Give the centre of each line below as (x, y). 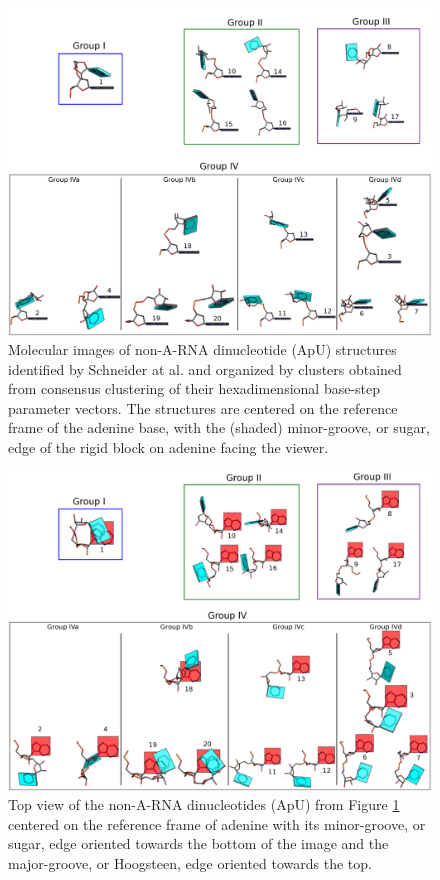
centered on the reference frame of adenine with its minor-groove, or (217, 823)
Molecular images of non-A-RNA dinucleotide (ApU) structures (202, 349)
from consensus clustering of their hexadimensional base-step (194, 388)
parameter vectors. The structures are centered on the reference (203, 407)
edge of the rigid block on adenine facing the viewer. (168, 447)
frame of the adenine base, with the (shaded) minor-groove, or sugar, (219, 427)
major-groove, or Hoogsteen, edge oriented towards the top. (190, 862)
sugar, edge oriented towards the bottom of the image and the (198, 843)
